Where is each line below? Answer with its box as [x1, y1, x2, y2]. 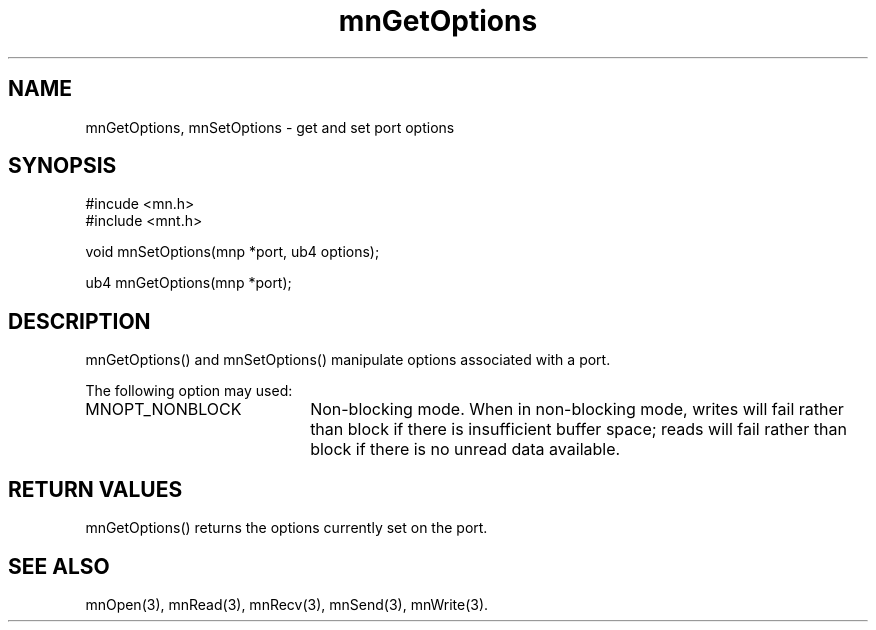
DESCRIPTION [8, 308, 151, 334]
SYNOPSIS [8, 153, 117, 179]
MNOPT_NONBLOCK [85, 399, 242, 420]
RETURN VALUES [8, 476, 183, 502]
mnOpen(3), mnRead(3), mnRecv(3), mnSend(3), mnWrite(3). [85, 595, 489, 613]
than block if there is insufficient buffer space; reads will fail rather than [310, 419, 847, 440]
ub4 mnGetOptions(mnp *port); [85, 274, 292, 292]
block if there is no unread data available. [310, 439, 621, 460]
